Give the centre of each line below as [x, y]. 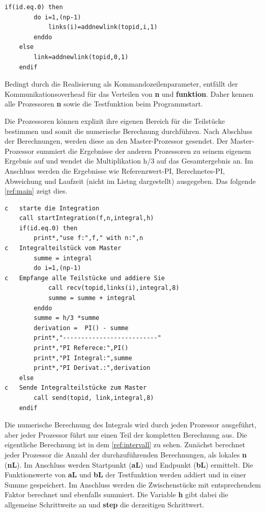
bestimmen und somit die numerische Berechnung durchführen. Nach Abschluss [128, 131]
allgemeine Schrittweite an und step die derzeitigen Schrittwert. [105, 504]
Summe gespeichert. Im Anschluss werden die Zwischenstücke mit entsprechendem [133, 484]
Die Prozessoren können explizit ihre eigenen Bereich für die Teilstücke [115, 120]
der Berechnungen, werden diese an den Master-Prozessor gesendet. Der [116, 141]
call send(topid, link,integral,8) [94, 398]
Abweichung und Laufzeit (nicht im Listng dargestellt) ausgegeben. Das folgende [130, 181]
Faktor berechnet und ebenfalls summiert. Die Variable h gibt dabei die [116, 494]
